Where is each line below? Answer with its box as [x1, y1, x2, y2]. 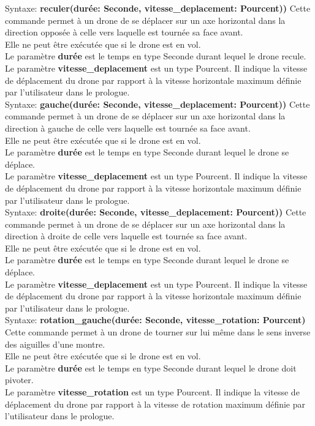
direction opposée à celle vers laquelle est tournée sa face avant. [5, 26, 243, 39]
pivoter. [5, 373, 34, 386]
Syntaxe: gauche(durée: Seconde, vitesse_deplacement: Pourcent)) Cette [5, 97, 310, 110]
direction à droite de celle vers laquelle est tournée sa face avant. [5, 230, 248, 242]
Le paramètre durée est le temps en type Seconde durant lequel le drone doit [5, 361, 297, 374]
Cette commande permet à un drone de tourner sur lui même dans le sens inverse [5, 326, 311, 338]
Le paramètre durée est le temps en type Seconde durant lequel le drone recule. [5, 50, 306, 62]
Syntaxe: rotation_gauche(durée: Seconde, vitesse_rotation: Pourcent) [5, 313, 306, 326]
